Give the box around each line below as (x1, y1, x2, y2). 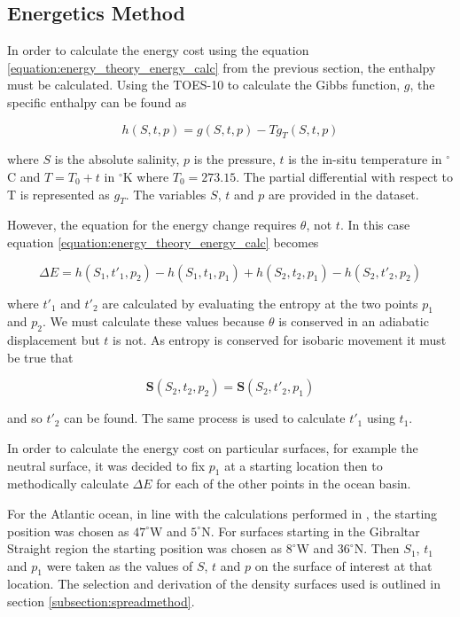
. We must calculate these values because (42, 312, 265, 331)
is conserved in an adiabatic (278, 312, 429, 331)
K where (122, 167, 169, 185)
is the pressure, (193, 150, 276, 168)
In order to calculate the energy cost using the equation (7, 41, 309, 59)
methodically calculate (7, 474, 129, 493)
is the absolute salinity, (54, 150, 180, 168)
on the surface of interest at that (254, 556, 433, 574)
